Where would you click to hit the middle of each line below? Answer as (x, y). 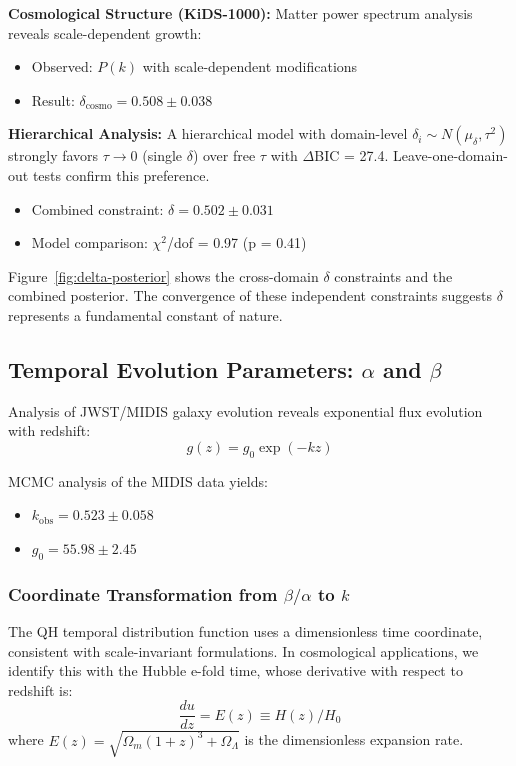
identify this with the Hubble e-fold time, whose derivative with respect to (235, 670)
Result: (53, 99)
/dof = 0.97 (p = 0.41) (236, 242)
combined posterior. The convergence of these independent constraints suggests (250, 295)
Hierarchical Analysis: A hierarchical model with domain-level (208, 133)
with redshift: (49, 430)
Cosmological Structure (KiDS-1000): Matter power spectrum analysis (240, 13)
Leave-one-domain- (450, 155)
